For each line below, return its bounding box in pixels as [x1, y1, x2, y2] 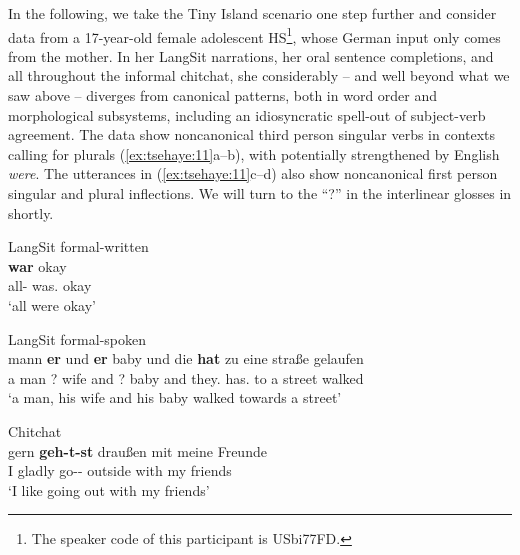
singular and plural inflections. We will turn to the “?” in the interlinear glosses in [8, 183, 512, 203]
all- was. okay [8, 275, 92, 296]
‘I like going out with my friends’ [8, 479, 210, 500]
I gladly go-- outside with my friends [8, 460, 232, 481]
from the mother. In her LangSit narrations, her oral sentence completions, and [8, 45, 494, 66]
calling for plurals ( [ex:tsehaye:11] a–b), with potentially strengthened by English [8, 143, 500, 164]
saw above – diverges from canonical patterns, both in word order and [8, 85, 438, 106]
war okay [8, 255, 67, 276]
